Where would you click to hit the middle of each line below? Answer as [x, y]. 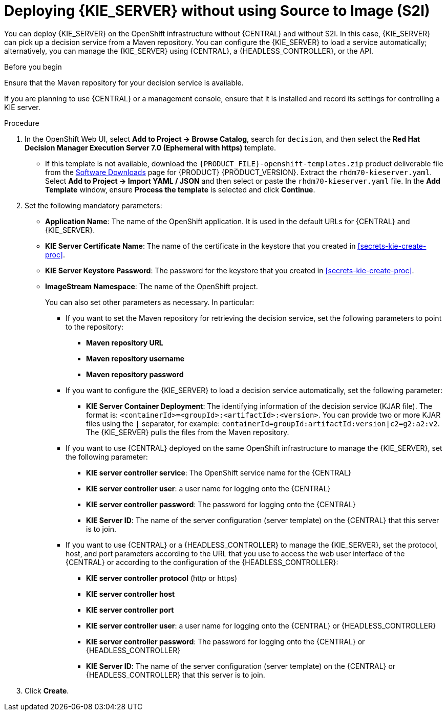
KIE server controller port [130, 610]
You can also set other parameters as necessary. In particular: [150, 302]
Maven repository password [135, 374]
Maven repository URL [125, 342]
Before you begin [33, 67]
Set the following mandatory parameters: [93, 205]
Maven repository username [135, 358]
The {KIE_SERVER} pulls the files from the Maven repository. [188, 432]
